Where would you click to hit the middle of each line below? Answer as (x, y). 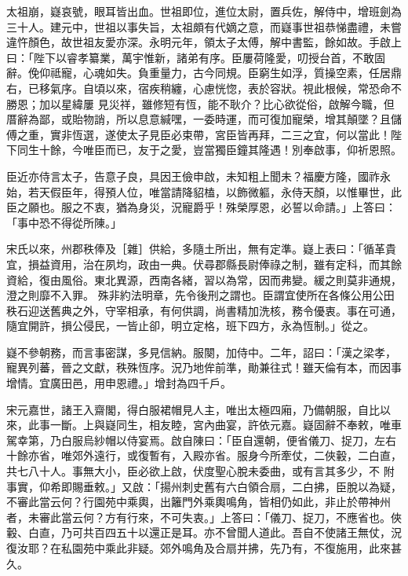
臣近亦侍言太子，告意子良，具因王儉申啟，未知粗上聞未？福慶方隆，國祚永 (199, 176)
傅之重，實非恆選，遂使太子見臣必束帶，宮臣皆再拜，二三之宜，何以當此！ (199, 134)
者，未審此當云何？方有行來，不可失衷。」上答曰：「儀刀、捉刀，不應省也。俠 (204, 517)
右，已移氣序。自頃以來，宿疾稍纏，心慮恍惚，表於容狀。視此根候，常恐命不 (204, 88)
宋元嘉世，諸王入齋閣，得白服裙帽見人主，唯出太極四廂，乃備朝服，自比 (193, 409)
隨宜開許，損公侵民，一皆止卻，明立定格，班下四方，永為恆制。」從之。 (190, 326)
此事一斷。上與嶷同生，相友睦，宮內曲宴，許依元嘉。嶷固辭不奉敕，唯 (209, 425)
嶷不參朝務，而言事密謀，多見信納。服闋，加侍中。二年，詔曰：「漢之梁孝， (201, 352)
